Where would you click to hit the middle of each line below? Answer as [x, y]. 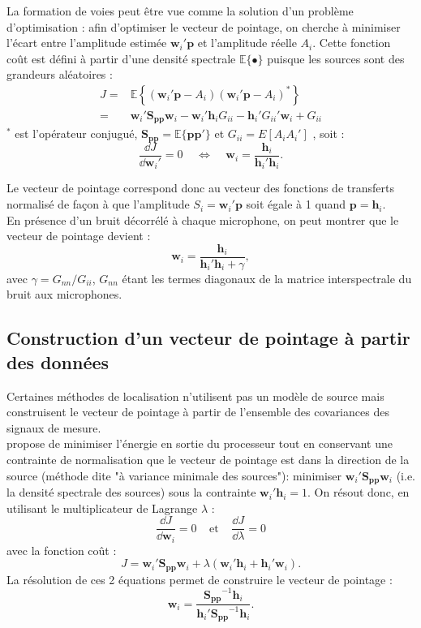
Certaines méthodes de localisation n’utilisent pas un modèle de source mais [195, 396]
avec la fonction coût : [62, 550]
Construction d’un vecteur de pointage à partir [208, 338]
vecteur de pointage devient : [79, 236]
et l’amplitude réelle [247, 43]
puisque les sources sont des [336, 58]
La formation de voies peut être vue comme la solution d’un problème [180, 11]
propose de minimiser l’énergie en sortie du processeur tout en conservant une [200, 443]
